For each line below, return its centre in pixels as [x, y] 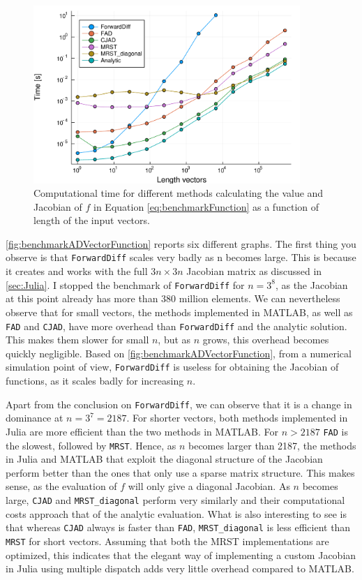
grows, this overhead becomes [266, 340]
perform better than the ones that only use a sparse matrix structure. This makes [180, 472]
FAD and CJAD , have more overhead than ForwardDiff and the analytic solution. [176, 326]
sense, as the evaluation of [61, 486]
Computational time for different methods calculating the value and [179, 193]
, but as [174, 340]
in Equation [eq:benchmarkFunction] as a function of [206, 206]
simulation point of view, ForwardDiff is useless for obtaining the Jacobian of [172, 367]
